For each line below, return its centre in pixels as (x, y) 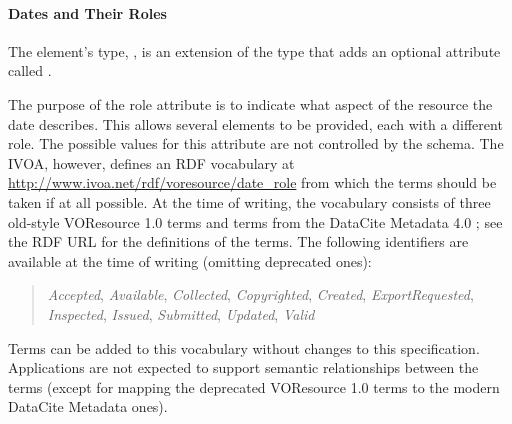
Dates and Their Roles (87, 12)
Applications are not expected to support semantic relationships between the (243, 367)
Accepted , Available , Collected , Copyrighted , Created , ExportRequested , (260, 294)
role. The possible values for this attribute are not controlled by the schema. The (256, 143)
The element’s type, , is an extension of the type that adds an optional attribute (254, 50)
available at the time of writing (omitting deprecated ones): (190, 260)
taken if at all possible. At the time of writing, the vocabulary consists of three (249, 201)
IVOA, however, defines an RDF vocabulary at (151, 162)
